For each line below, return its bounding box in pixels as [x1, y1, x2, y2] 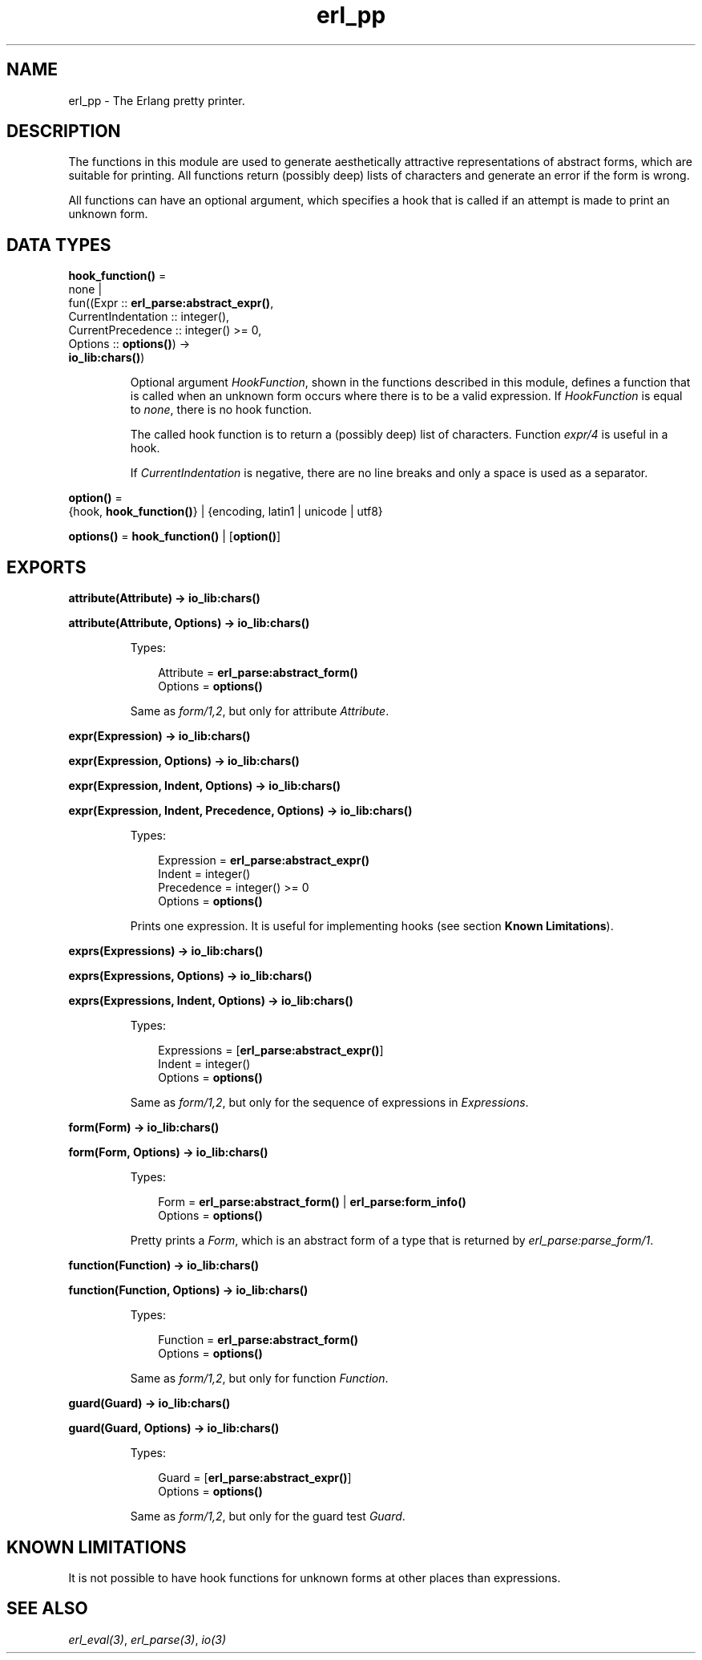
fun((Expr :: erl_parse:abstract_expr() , [68, 296, 274, 310]
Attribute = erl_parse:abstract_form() [158, 666, 358, 680]
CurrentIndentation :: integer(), [68, 310, 230, 324]
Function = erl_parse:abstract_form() [158, 1333, 358, 1347]
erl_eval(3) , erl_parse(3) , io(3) [68, 1632, 227, 1646]
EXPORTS [6, 557, 87, 577]
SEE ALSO [6, 1598, 88, 1619]
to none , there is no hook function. [130, 403, 313, 417]
